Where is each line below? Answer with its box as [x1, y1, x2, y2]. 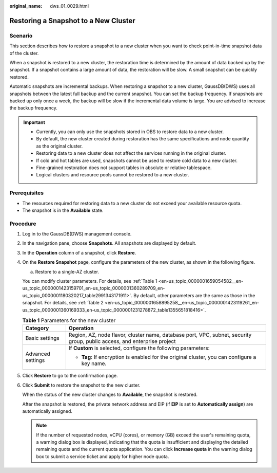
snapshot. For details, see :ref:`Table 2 [22, 300, 104, 306]
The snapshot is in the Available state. [22, 207, 104, 213]
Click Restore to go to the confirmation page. [22, 373, 118, 379]
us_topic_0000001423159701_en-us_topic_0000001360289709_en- [22, 285, 165, 292]
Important [23, 119, 46, 125]
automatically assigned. [22, 408, 73, 414]
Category [25, 324, 49, 332]
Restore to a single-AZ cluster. [35, 268, 100, 275]
